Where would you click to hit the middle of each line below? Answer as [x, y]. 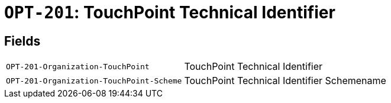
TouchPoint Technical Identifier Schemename [285, 81]
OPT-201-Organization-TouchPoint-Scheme [94, 81]
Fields [22, 41]
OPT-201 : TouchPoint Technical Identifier [170, 12]
